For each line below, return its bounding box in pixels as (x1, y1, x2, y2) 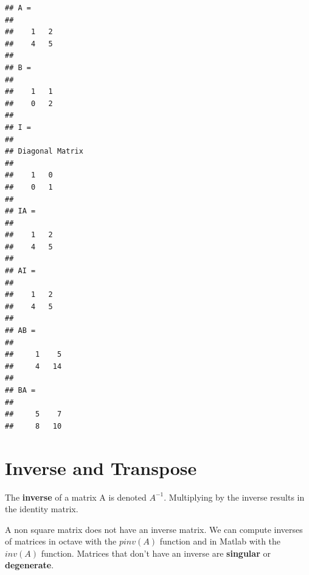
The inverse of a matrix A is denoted (5, 490, 147, 503)
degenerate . (5, 559, 54, 571)
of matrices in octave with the (5, 535, 117, 548)
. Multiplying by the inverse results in (164, 490, 305, 503)
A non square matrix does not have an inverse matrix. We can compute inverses (5, 523, 303, 535)
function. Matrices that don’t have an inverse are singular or (41, 546, 271, 559)
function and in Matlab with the (159, 535, 281, 548)
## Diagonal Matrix (5, 147, 83, 156)
